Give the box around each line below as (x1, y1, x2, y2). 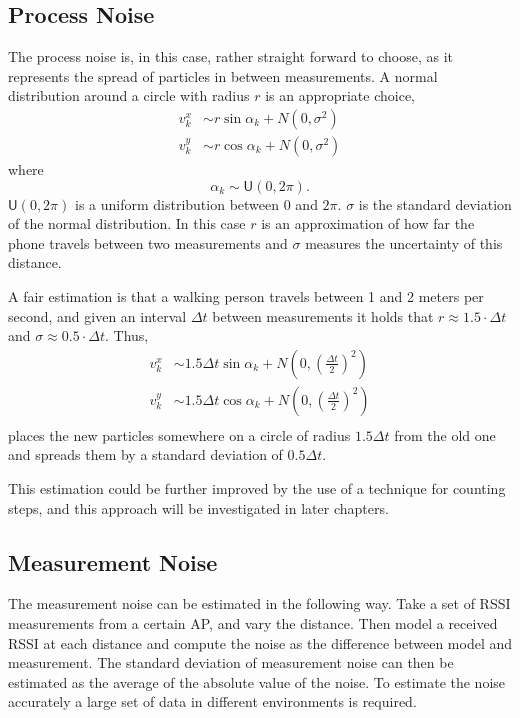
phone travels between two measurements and (8, 232, 288, 253)
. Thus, (105, 325, 149, 346)
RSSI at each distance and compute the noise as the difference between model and (8, 632, 513, 653)
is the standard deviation (358, 193, 512, 214)
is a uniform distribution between (74, 193, 280, 214)
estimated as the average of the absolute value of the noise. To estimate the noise (8, 671, 506, 692)
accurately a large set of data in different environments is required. (8, 691, 417, 712)
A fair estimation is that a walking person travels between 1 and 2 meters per (8, 286, 484, 307)
